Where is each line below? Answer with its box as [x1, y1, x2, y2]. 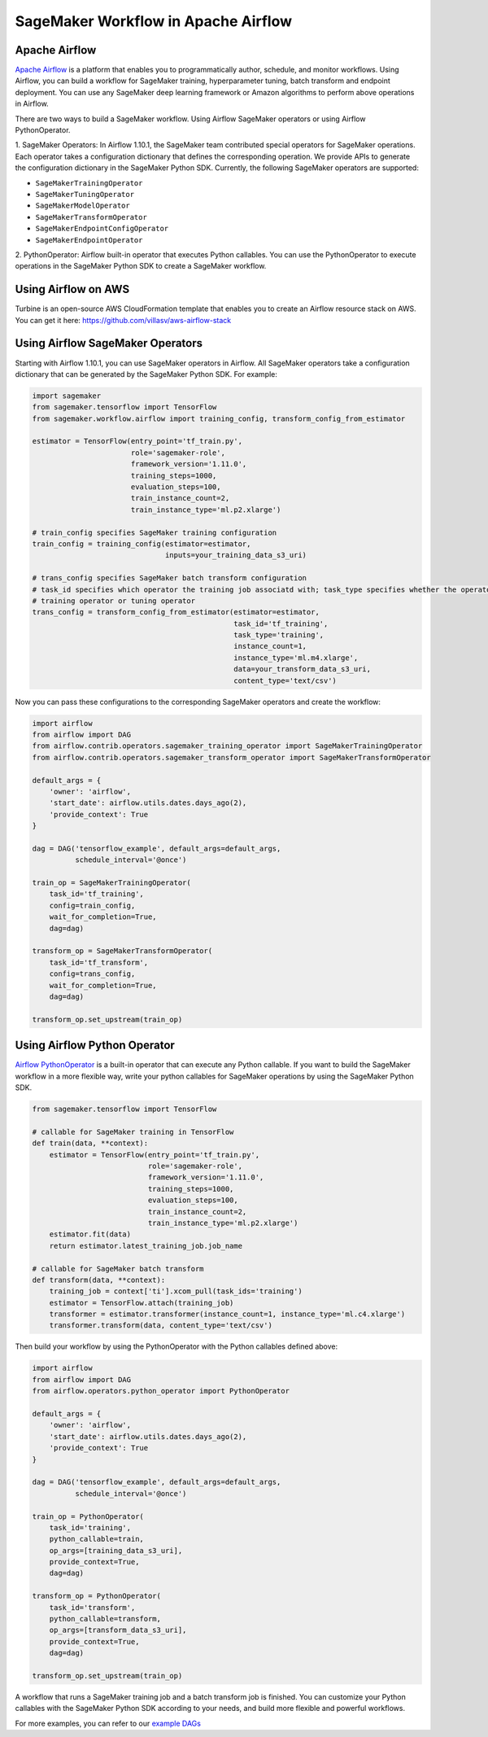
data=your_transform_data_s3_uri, [233, 664, 372, 674]
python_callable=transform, [49, 1614, 162, 1624]
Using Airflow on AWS [15, 282, 130, 296]
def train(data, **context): [32, 1139, 149, 1148]
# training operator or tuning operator [32, 596, 195, 606]
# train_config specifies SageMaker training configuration [32, 527, 277, 537]
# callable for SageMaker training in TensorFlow [32, 1127, 234, 1136]
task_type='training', [233, 631, 325, 640]
